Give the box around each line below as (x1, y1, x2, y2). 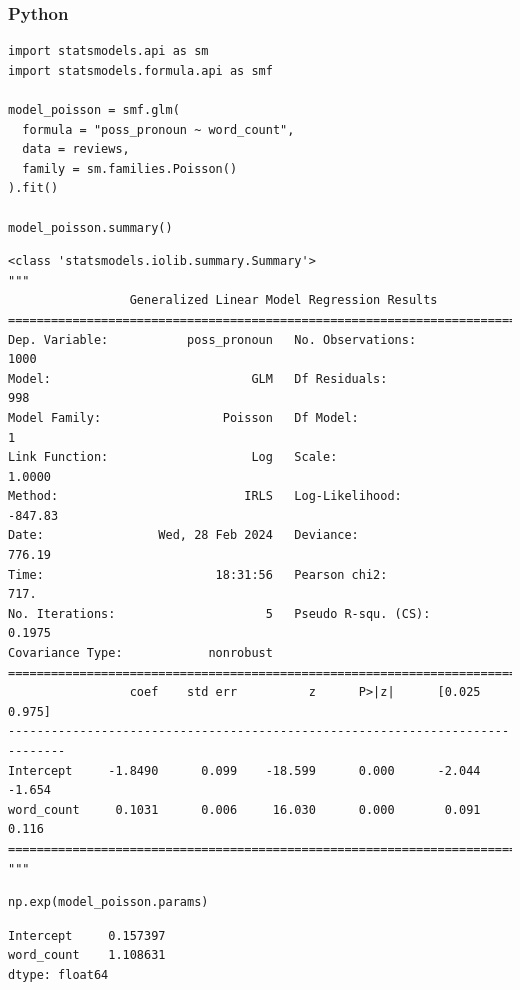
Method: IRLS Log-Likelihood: (8, 489, 402, 504)
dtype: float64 (8, 967, 109, 982)
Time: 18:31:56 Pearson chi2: (8, 567, 388, 582)
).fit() (8, 181, 59, 196)
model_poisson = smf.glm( (8, 103, 180, 117)
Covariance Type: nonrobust (8, 646, 273, 661)
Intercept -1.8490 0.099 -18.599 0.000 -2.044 (8, 763, 481, 778)
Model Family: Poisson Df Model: (8, 410, 359, 425)
